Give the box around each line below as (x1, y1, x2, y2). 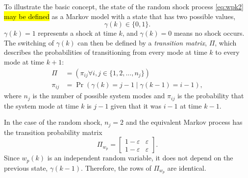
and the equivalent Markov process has (125, 117, 243, 127)
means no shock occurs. (174, 28, 245, 38)
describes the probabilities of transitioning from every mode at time (4, 47, 207, 57)
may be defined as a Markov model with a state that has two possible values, (4, 11, 236, 21)
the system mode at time (4, 100, 79, 111)
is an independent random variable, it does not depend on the (47, 153, 233, 163)
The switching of (4, 37, 54, 47)
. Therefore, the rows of (81, 162, 151, 173)
